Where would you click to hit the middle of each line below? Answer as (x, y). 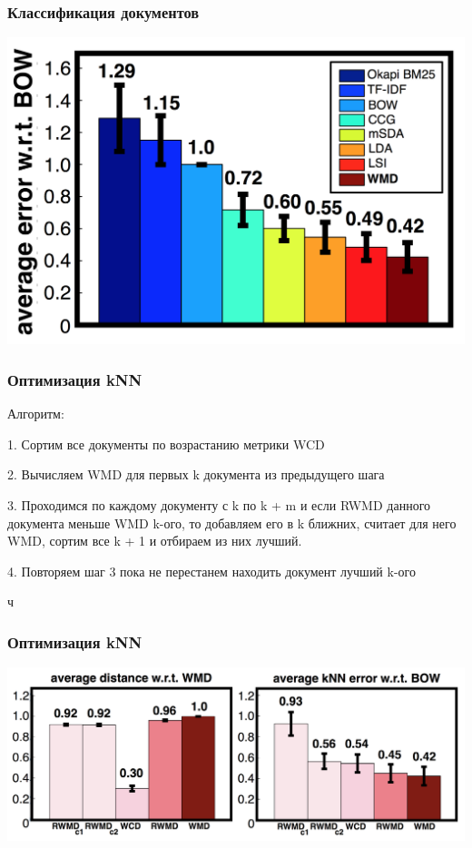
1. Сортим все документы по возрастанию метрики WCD (166, 444)
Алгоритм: (36, 414)
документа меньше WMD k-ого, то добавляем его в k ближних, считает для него (232, 523)
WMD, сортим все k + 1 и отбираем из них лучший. (155, 541)
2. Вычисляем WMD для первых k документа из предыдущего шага (196, 474)
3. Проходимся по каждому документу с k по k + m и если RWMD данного (219, 504)
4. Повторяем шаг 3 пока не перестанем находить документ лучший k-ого (211, 571)
